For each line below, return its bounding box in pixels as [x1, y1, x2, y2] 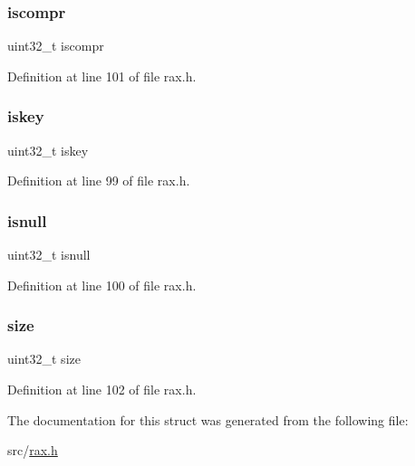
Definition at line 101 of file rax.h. [7, 66, 197, 85]
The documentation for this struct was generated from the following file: [7, 410, 409, 429]
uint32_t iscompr [7, 36, 104, 55]
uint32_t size [7, 349, 81, 368]
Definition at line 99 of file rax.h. [7, 171, 190, 190]
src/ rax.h [7, 441, 58, 460]
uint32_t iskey [7, 140, 89, 159]
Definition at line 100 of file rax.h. [7, 275, 197, 294]
